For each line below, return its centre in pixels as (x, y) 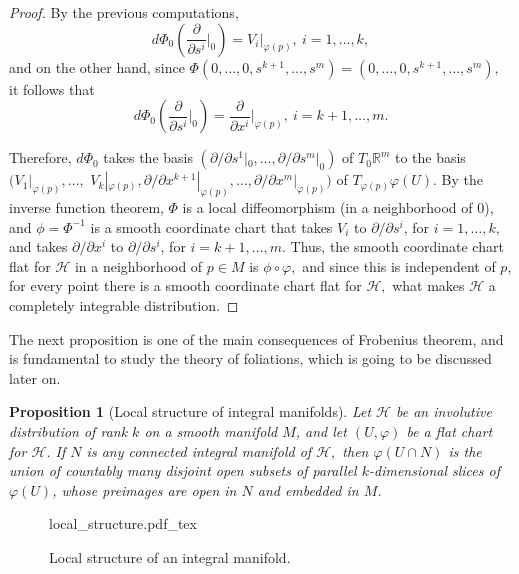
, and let (321, 430)
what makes (428, 285)
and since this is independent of (399, 265)
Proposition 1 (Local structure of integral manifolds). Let (190, 411)
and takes (38, 246)
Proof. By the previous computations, (124, 12)
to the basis (430, 157)
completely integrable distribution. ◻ (124, 305)
